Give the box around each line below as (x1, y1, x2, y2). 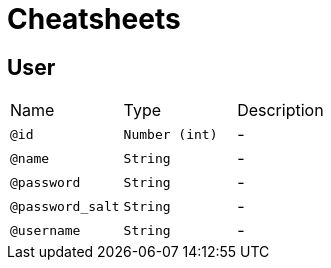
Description (237, 100, 324, 121)
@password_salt (10, 198, 120, 214)
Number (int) (123, 126, 218, 142)
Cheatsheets (7, 2, 181, 36)
